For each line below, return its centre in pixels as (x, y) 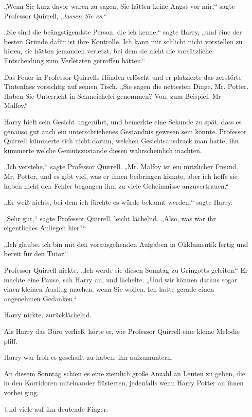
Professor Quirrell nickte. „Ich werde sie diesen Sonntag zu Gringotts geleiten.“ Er (126, 270)
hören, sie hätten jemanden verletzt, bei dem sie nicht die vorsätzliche (108, 51)
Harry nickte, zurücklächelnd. (48, 315)
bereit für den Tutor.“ (36, 253)
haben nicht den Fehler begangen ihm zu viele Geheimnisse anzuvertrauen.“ (117, 185)
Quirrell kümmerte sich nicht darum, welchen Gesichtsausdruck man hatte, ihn (121, 141)
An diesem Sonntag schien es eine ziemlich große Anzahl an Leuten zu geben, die (125, 373)
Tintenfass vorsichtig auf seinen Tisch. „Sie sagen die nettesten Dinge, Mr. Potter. (126, 86)
